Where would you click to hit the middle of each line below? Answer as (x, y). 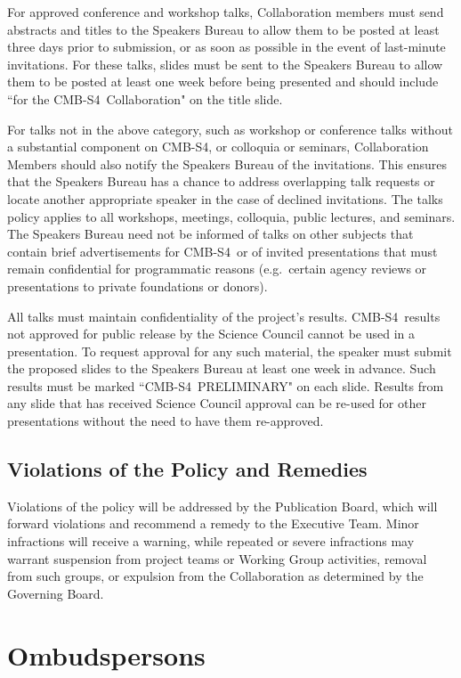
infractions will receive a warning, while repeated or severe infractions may (211, 541)
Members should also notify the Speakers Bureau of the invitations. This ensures (227, 163)
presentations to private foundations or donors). (137, 286)
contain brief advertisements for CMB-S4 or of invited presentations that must (222, 251)
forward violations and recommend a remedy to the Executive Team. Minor (213, 523)
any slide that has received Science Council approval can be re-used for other (217, 403)
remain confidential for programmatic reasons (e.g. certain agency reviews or (217, 269)
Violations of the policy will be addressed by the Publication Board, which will (222, 506)
